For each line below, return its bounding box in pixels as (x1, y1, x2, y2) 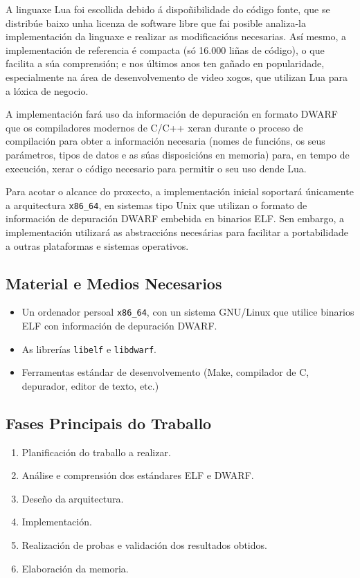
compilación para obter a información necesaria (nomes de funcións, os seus (6, 134, 325, 148)
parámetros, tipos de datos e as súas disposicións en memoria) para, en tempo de (6, 147, 350, 161)
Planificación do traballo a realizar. (21, 444, 171, 459)
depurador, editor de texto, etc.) (21, 378, 159, 392)
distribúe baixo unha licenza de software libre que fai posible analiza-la (6, 15, 306, 30)
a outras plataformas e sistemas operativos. (6, 238, 189, 253)
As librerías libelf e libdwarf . (21, 341, 156, 356)
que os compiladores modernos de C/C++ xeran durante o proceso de (6, 120, 303, 134)
